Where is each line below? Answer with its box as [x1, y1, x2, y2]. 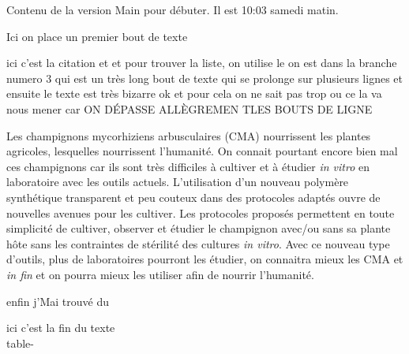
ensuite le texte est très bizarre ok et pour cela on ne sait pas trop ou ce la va [6, 85, 382, 102]
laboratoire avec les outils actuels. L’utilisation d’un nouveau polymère [6, 173, 349, 190]
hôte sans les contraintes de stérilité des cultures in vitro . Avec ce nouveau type [6, 235, 390, 252]
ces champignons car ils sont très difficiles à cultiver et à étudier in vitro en [6, 158, 370, 174]
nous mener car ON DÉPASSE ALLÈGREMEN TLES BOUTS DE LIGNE [6, 100, 373, 117]
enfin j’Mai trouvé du [6, 293, 109, 309]
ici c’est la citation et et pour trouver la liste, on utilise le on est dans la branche [6, 54, 397, 71]
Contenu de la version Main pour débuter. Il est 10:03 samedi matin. [6, 2, 339, 17]
